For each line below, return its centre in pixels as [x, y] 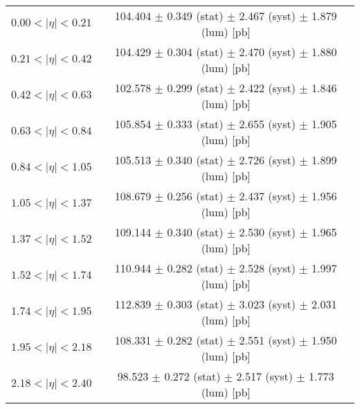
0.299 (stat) [195, 88]
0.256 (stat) [195, 196]
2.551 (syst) [267, 340]
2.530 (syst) [267, 232]
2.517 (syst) [264, 376]
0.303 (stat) [195, 304]
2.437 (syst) [267, 196]
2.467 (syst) [267, 16]
